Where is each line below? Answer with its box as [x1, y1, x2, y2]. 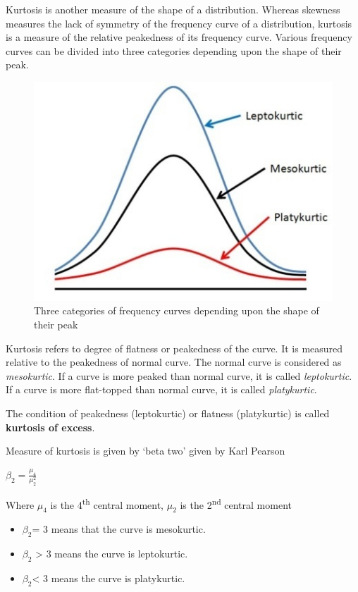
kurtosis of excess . [6, 419, 95, 434]
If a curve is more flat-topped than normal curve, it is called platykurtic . [6, 382, 317, 397]
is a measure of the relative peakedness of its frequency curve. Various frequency [6, 30, 352, 44]
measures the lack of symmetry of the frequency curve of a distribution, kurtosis [6, 16, 352, 30]
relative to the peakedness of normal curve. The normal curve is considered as [6, 354, 342, 369]
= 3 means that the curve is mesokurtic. [32, 522, 206, 536]
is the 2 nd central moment [180, 495, 292, 512]
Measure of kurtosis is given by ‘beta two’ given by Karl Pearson [6, 443, 285, 458]
